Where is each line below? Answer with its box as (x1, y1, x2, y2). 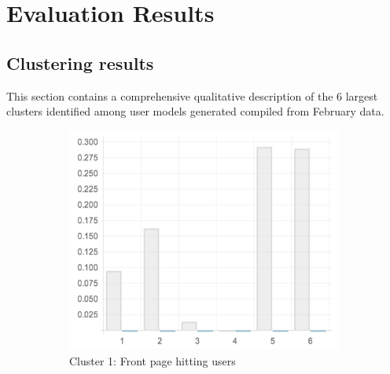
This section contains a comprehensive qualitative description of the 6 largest (6, 87, 378, 104)
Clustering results (6, 50, 154, 75)
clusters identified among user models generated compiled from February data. (6, 103, 384, 119)
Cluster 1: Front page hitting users (69, 352, 236, 368)
